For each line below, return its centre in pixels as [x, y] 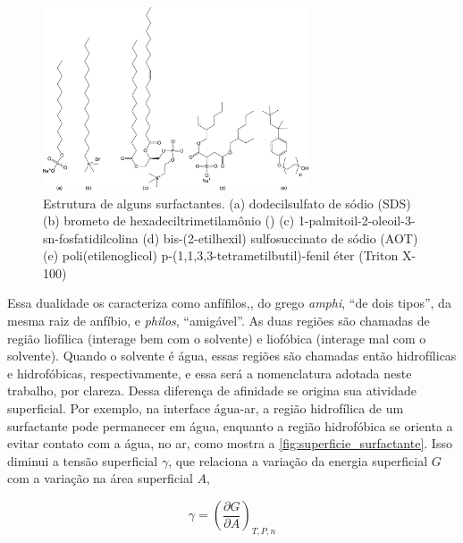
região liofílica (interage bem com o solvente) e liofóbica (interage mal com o [217, 338]
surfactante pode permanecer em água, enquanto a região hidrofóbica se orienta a [230, 425]
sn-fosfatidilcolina [91, 238]
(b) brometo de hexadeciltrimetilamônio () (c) [169, 221]
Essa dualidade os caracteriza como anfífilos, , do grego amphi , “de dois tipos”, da [229, 303]
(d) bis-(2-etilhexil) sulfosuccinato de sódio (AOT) [280, 238]
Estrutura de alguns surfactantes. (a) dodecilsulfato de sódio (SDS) [227, 203]
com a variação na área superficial [100, 478]
